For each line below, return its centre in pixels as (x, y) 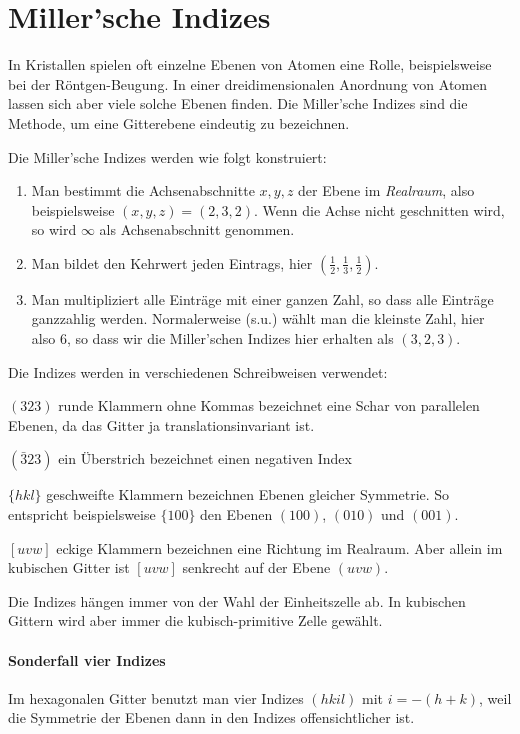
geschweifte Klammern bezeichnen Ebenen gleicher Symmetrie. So (248, 494)
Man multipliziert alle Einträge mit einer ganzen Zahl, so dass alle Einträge (262, 298)
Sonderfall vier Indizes (87, 659)
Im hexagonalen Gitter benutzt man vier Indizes (156, 697)
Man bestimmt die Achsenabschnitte (143, 190)
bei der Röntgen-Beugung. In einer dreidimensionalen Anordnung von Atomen (247, 83)
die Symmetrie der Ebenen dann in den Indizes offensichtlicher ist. (211, 717)
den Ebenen (236, 514)
